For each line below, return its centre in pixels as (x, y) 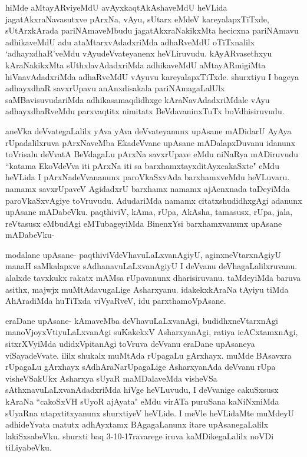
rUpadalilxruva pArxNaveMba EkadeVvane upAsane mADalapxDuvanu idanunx (151, 142)
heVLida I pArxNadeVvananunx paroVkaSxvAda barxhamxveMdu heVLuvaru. (148, 177)
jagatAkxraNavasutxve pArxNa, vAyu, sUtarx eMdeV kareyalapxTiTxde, (137, 19)
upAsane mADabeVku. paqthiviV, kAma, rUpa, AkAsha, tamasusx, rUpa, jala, (149, 212)
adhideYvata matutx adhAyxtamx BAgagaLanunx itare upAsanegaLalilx (137, 424)
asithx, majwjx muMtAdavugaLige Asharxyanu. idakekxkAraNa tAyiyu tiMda (147, 289)
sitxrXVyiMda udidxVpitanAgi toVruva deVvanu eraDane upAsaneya (130, 344)
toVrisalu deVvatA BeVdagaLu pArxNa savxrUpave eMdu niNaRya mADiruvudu (152, 154)
